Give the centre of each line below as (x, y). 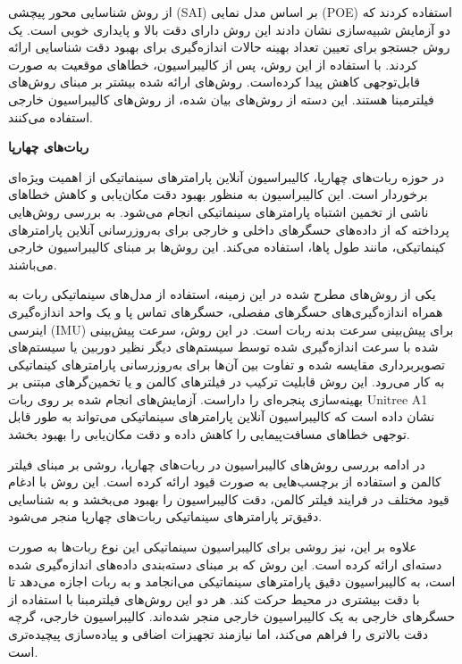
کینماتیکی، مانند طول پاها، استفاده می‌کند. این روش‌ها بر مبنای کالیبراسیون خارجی (227, 247)
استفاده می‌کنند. (50, 116)
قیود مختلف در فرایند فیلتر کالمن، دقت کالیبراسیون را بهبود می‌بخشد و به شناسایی (229, 498)
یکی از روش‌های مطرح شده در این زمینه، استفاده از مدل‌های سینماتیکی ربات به (222, 294)
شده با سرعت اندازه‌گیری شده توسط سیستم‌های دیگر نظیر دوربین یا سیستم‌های (223, 347)
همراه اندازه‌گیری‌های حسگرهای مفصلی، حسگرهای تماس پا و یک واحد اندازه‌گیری (226, 311)
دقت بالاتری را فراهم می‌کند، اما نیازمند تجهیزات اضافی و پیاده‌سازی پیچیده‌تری (218, 634)
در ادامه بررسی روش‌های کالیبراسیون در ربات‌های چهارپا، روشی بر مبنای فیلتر (217, 464)
